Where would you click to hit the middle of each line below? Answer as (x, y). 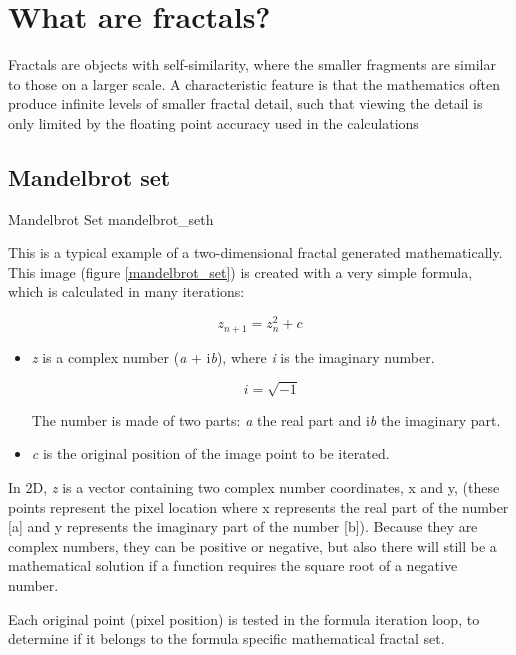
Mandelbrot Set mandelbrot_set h (111, 218)
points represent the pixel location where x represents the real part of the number (258, 506)
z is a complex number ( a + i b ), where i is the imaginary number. (233, 356)
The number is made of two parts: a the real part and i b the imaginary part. (266, 419)
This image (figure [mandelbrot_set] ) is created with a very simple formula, (240, 271)
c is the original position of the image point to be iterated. (210, 453)
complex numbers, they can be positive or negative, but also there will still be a (252, 545)
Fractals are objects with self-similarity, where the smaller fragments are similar (252, 64)
